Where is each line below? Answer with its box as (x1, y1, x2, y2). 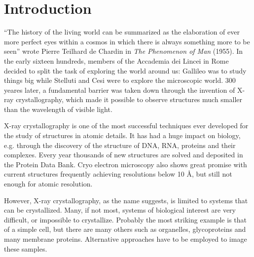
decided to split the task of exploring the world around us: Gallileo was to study (4, 65, 247, 75)
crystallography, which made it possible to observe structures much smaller (16, 94, 243, 105)
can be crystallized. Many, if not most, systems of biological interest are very (4, 205, 236, 215)
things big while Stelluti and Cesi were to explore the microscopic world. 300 (4, 75, 236, 85)
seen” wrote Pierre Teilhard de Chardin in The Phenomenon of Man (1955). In (4, 46, 243, 56)
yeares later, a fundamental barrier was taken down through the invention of (4, 84, 235, 95)
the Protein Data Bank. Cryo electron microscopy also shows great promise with (4, 159, 247, 169)
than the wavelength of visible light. (4, 104, 112, 114)
